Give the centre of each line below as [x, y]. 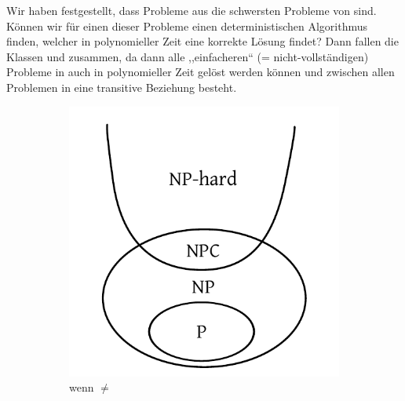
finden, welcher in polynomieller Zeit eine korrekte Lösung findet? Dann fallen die [202, 41]
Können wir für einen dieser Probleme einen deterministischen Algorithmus [187, 26]
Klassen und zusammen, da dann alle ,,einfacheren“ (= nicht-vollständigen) [188, 56]
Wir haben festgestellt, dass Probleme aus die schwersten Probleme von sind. [192, 10]
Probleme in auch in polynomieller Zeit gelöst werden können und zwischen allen [201, 72]
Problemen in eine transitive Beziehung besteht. [122, 87]
